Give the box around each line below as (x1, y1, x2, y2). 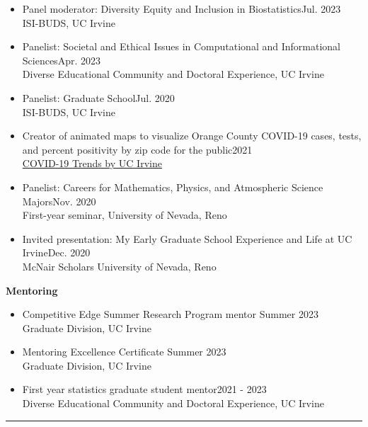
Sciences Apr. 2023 (22, 52, 100, 67)
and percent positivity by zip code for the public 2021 (22, 142, 253, 156)
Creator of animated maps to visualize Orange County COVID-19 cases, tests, (22, 128, 362, 143)
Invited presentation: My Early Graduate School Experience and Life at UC (22, 231, 352, 246)
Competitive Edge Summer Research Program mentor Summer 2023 (22, 307, 318, 321)
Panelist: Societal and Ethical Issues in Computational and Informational (22, 39, 340, 54)
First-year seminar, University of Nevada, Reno (22, 207, 227, 222)
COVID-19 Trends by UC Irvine (22, 156, 162, 171)
